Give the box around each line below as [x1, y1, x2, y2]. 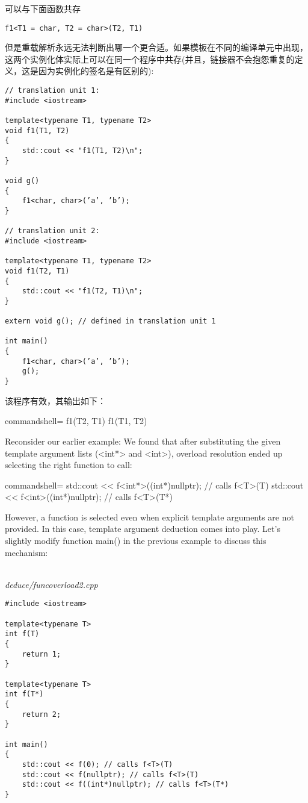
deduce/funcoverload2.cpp [5, 578, 98, 590]
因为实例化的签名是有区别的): [38, 64, 154, 77]
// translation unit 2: [5, 227, 100, 236]
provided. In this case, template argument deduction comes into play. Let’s [5, 522, 280, 535]
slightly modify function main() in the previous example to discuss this [5, 534, 266, 547]
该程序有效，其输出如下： [5, 394, 106, 407]
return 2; [22, 710, 61, 719]
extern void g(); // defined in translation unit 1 [5, 317, 216, 326]
